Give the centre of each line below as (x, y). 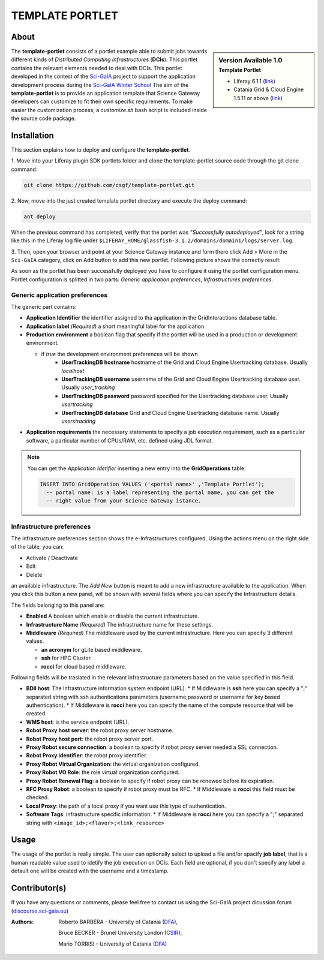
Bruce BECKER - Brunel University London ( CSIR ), (120, 933)
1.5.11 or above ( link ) (258, 98)
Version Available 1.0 (250, 61)
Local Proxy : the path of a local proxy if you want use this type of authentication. (126, 806)
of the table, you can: (37, 547)
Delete (34, 574)
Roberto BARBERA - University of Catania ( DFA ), (118, 922)
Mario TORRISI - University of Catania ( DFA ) (113, 944)
